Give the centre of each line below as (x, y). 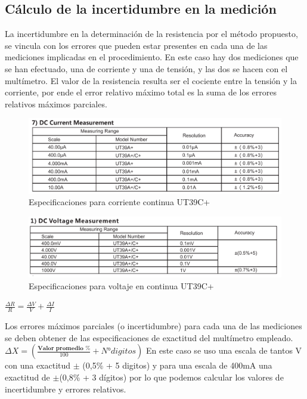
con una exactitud (38, 365)
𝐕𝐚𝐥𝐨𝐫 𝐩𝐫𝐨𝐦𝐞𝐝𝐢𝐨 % (64, 349)
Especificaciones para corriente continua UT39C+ (120, 202)
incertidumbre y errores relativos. (66, 389)
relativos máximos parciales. (56, 103)
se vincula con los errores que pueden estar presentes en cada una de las (136, 45)
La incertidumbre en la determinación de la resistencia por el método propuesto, (151, 34)
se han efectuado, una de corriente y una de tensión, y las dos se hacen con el (146, 68)
